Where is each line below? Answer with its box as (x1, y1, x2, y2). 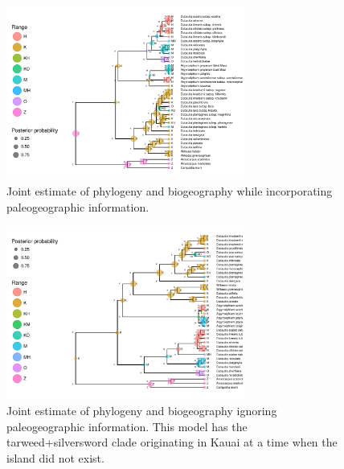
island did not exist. (6, 449, 104, 466)
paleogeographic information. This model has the (6, 418, 248, 434)
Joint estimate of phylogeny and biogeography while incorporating (6, 182, 333, 199)
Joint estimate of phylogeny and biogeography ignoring (6, 402, 277, 419)
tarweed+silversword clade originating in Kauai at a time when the (6, 434, 338, 450)
